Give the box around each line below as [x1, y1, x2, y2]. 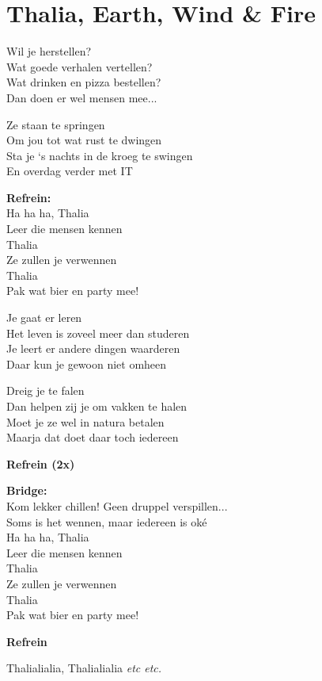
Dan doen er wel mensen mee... [6, 89, 157, 105]
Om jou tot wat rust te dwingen [6, 132, 162, 148]
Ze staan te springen [6, 116, 105, 132]
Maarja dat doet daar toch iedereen [6, 429, 179, 446]
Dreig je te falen [6, 382, 85, 399]
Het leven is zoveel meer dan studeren [6, 324, 190, 341]
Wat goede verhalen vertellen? [6, 58, 153, 75]
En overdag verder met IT [6, 163, 133, 179]
